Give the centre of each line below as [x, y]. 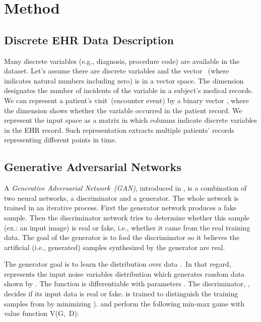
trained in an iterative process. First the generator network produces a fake [120, 208]
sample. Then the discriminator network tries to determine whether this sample [127, 217]
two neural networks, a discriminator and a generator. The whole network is [121, 197]
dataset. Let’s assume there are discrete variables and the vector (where [117, 71]
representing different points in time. [60, 140]
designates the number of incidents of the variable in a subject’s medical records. [129, 90]
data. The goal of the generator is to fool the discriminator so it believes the [122, 237]
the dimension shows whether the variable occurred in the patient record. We [123, 110]
